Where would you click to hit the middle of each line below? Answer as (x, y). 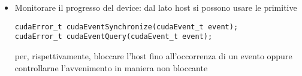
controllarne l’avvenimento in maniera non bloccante (111, 67)
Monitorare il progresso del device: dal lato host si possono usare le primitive (156, 7)
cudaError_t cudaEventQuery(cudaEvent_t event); (114, 37)
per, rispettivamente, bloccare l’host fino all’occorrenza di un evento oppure (153, 55)
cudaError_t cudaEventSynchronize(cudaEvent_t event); (126, 27)
